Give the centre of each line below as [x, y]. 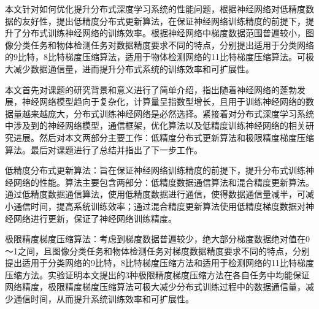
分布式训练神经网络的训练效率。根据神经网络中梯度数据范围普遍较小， [163, 33]
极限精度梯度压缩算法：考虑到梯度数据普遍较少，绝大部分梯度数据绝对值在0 [157, 239]
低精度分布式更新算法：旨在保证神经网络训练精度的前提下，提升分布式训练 [155, 170]
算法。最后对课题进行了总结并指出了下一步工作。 [104, 149]
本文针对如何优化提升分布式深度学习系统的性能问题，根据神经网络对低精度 [155, 9]
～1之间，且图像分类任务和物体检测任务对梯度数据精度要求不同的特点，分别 [157, 250]
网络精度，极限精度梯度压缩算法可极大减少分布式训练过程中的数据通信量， [155, 287]
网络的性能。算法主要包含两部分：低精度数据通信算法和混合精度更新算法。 [163, 182]
